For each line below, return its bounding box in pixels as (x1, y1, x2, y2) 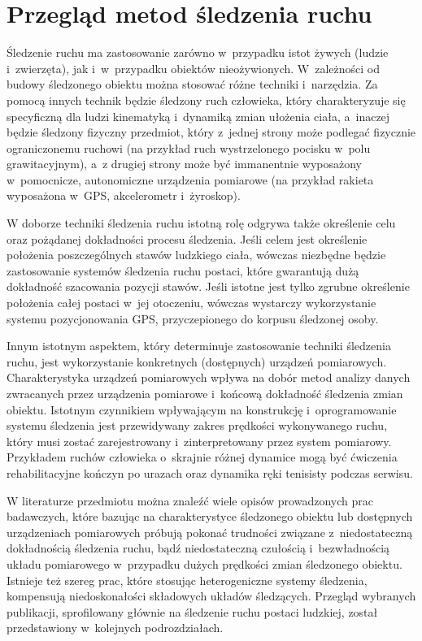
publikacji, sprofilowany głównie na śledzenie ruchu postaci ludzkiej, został (7, 603, 378, 620)
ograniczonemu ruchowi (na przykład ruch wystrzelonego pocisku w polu (7, 139, 371, 156)
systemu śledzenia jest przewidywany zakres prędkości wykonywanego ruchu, (7, 417, 388, 434)
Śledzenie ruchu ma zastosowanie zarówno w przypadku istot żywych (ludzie (7, 44, 389, 61)
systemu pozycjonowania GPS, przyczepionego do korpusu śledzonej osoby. (7, 310, 379, 327)
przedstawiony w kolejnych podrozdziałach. (7, 619, 224, 636)
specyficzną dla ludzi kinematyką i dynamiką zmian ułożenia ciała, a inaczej (7, 107, 390, 124)
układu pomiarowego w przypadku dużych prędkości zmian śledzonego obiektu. (7, 555, 402, 572)
